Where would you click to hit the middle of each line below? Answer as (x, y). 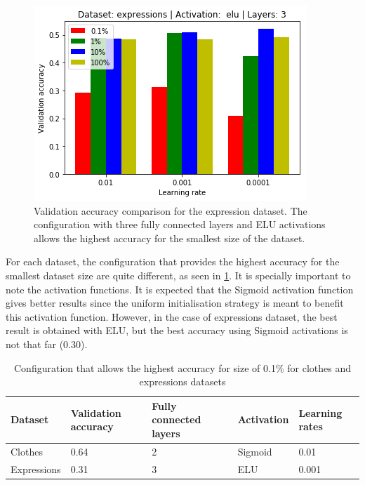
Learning (320, 412)
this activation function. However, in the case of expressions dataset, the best (172, 316)
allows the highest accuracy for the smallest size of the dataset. (170, 238)
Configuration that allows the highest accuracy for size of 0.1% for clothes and (182, 367)
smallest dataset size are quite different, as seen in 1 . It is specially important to (178, 275)
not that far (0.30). (47, 344)
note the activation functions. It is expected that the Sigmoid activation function (180, 289)
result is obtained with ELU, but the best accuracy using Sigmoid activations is (177, 330)
